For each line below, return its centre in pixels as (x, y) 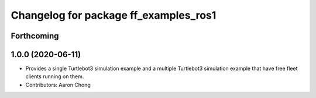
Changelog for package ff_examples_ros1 (114, 15)
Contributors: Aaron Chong (58, 85)
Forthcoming (35, 36)
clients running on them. (55, 76)
